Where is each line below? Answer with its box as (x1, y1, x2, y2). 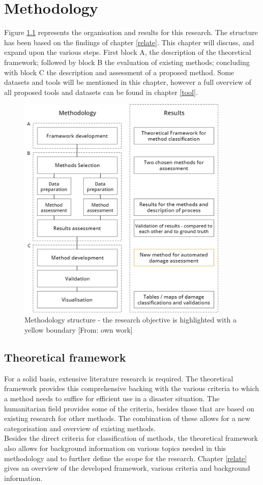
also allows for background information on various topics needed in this (4, 442, 226, 453)
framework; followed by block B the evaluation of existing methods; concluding (4, 56, 250, 67)
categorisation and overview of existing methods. (4, 423, 156, 433)
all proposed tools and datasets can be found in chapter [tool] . (4, 86, 198, 97)
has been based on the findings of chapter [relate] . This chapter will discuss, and (4, 37, 254, 47)
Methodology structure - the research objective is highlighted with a (24, 314, 237, 325)
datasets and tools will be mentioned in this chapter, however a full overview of (4, 77, 251, 87)
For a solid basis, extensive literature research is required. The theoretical (4, 373, 233, 383)
